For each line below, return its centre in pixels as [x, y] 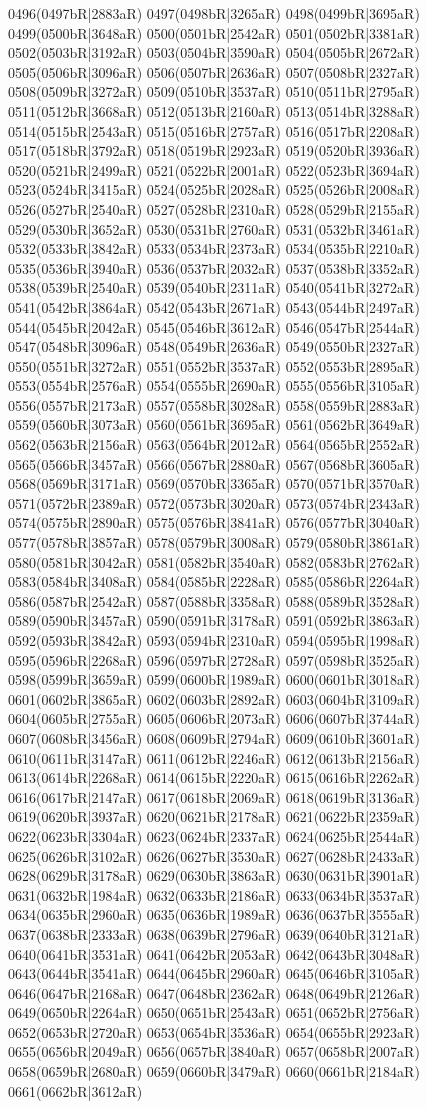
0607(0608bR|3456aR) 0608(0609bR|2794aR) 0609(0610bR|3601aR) [214, 737]
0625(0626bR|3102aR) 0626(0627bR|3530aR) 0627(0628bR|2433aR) [214, 855]
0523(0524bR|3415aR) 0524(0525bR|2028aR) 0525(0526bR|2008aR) [214, 189]
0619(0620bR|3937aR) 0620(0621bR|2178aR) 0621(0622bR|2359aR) [214, 816]
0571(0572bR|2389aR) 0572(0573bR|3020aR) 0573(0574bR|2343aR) [214, 502]
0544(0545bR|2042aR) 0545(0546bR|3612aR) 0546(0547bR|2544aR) [214, 326]
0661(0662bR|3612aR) [75, 1090]
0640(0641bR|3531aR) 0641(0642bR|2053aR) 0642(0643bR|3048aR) [214, 953]
